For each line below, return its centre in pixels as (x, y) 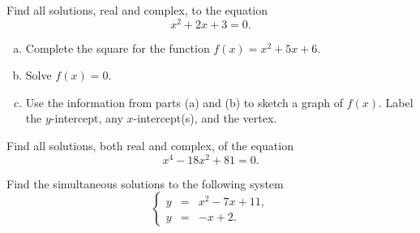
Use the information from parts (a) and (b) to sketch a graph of (184, 102)
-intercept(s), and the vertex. (205, 118)
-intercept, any (87, 118)
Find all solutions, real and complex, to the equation (137, 10)
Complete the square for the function (118, 47)
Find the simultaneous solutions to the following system (145, 183)
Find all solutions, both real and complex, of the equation (150, 146)
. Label (396, 102)
